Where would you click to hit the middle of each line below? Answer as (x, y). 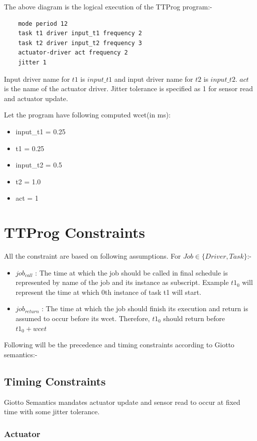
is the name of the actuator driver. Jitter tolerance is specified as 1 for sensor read (128, 88)
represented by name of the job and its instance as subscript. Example (122, 282)
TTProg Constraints (75, 232)
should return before (194, 318)
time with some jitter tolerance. (52, 412)
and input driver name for (154, 79)
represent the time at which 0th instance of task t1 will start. (108, 292)
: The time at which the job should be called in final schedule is (131, 272)
